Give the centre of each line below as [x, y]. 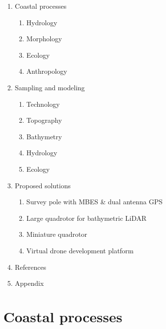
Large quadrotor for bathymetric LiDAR [86, 218]
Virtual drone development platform [80, 250]
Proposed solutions [43, 185]
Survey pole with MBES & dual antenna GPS [94, 202]
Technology [43, 104]
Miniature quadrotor [57, 234]
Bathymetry [44, 136]
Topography [44, 120]
